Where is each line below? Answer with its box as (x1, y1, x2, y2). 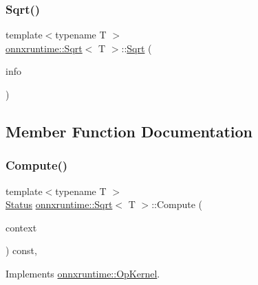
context (6, 220, 37, 234)
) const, (6, 243, 37, 258)
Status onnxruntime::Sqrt (6, 197, 113, 212)
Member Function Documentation (6, 120, 253, 141)
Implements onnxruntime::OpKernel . (6, 266, 160, 280)
